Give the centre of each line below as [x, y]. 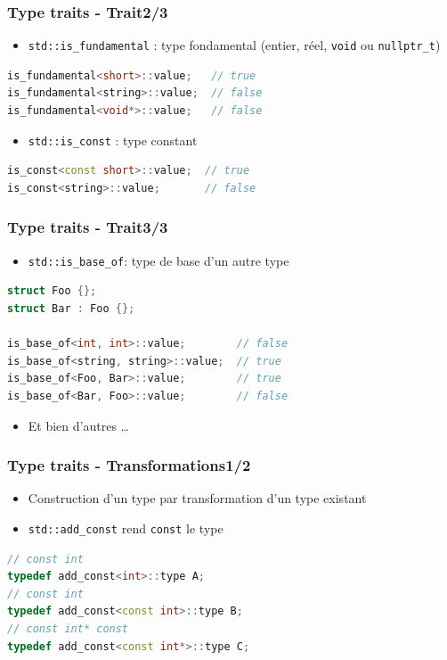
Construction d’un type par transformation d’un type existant [197, 498]
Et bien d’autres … [78, 425]
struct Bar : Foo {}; [71, 308]
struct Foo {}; [52, 291]
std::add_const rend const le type [126, 528]
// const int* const [68, 628]
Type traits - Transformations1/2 [129, 465]
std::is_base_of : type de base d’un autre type [158, 260]
